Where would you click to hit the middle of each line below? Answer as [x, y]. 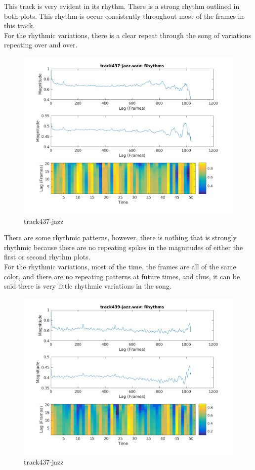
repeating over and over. [41, 45]
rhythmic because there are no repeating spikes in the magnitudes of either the [124, 247]
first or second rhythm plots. [47, 257]
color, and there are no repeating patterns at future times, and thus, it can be [122, 276]
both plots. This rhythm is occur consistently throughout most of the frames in [124, 16]
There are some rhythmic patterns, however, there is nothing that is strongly [120, 237]
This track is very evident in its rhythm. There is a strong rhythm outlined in [122, 6]
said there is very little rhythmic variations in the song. [88, 286]
